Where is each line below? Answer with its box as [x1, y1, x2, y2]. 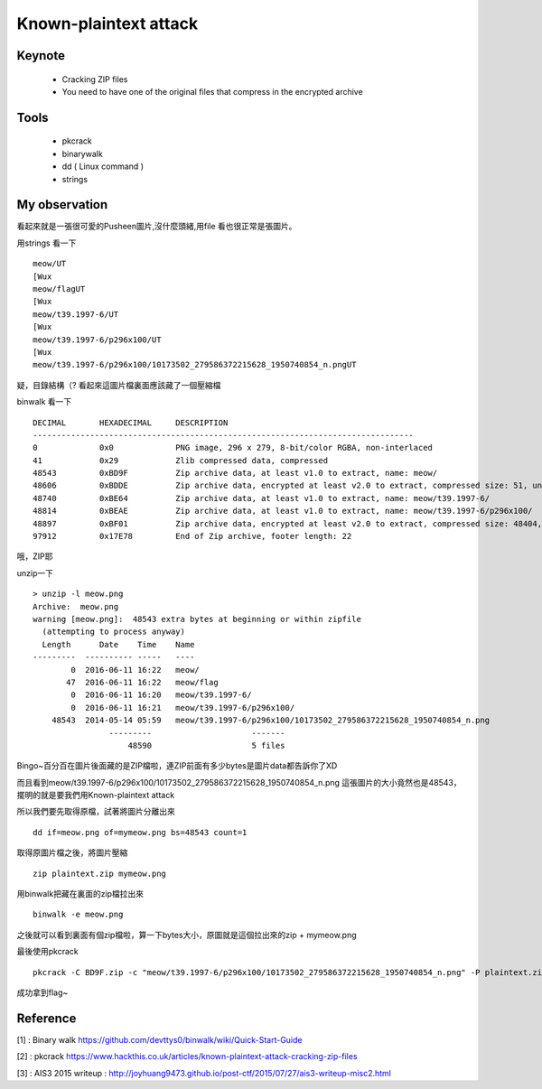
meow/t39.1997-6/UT [33, 309, 119, 320]
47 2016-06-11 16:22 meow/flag [66, 677, 219, 687]
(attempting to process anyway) [42, 627, 185, 637]
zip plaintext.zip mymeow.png [33, 868, 167, 879]
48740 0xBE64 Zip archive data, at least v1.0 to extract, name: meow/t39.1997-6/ [33, 493, 491, 503]
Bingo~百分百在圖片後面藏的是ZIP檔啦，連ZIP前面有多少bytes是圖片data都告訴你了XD [16, 760, 338, 771]
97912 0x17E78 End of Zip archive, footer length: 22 [33, 531, 352, 542]
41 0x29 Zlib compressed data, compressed [33, 455, 329, 465]
